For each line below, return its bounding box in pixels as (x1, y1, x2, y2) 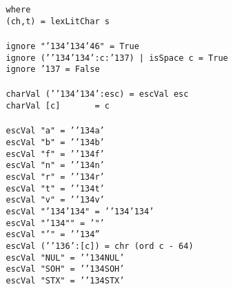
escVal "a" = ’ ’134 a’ (6, 126, 105, 136)
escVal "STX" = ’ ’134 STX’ (6, 275, 125, 286)
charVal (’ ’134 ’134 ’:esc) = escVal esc (6, 89, 189, 100)
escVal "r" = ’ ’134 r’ (6, 172, 105, 182)
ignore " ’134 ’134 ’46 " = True (6, 41, 139, 51)
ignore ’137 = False (6, 64, 100, 75)
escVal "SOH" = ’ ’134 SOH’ (6, 264, 125, 274)
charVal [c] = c (6, 101, 110, 111)
